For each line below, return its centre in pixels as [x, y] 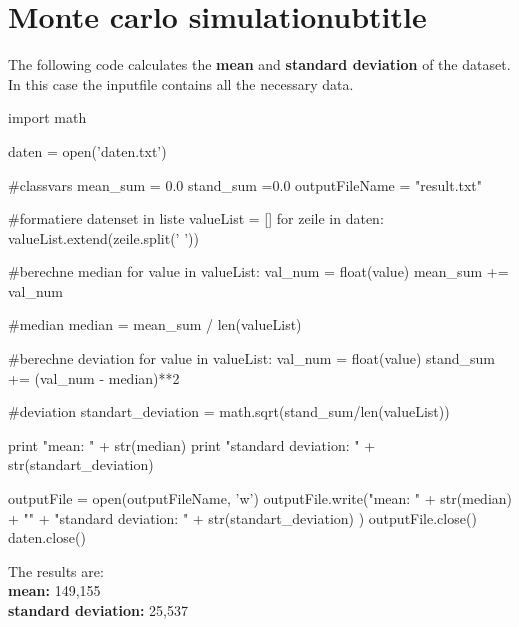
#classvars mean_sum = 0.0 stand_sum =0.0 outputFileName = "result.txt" [245, 184]
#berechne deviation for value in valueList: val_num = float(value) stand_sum [252, 358]
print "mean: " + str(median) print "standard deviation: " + [192, 444]
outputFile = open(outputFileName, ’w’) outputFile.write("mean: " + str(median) [260, 498]
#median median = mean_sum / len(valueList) [155, 324]
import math [47, 117]
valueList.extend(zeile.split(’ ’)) [103, 237]
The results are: [56, 570]
